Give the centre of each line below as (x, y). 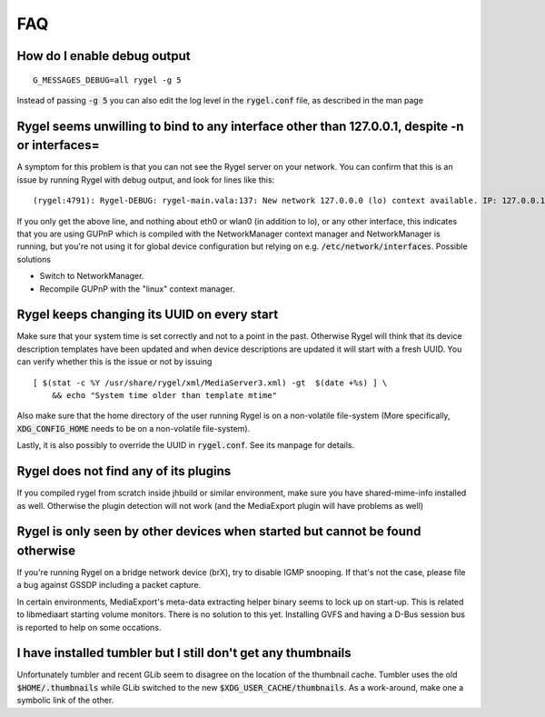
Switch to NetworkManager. (92, 276)
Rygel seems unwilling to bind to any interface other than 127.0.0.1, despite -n (240, 126)
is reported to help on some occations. (89, 627)
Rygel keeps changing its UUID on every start (148, 315)
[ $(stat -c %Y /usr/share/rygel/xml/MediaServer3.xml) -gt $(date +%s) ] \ (210, 383)
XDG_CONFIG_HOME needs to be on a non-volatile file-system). (134, 428)
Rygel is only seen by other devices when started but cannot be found (219, 532)
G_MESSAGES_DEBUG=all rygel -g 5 (107, 80)
